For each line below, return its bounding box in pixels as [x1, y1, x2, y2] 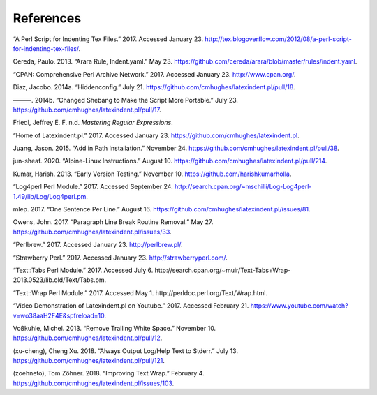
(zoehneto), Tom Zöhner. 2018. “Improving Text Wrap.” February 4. [13, 369, 205, 378]
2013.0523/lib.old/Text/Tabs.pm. [13, 276, 107, 284]
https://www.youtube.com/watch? [250, 301, 348, 310]
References [13, 10, 82, 26]
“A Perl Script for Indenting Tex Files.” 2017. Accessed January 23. [13, 35, 204, 43]
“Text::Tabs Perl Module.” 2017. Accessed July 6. [13, 266, 154, 274]
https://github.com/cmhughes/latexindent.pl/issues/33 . [13, 228, 172, 236]
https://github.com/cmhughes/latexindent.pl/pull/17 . [13, 105, 162, 114]
